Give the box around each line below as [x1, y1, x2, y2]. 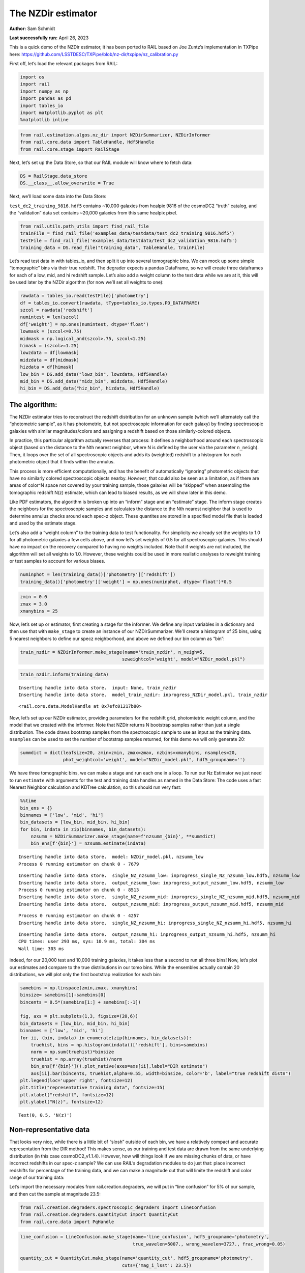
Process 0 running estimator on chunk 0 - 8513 [18, 887, 139, 893]
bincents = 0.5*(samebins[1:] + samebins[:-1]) [20, 999, 141, 1005]
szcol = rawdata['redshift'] [20, 307, 93, 313]
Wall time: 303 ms [18, 946, 65, 952]
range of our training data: [9, 1174, 65, 1180]
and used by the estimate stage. [9, 520, 77, 527]
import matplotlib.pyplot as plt [20, 110, 104, 116]
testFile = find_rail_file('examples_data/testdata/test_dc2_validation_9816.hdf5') [20, 237, 237, 243]
